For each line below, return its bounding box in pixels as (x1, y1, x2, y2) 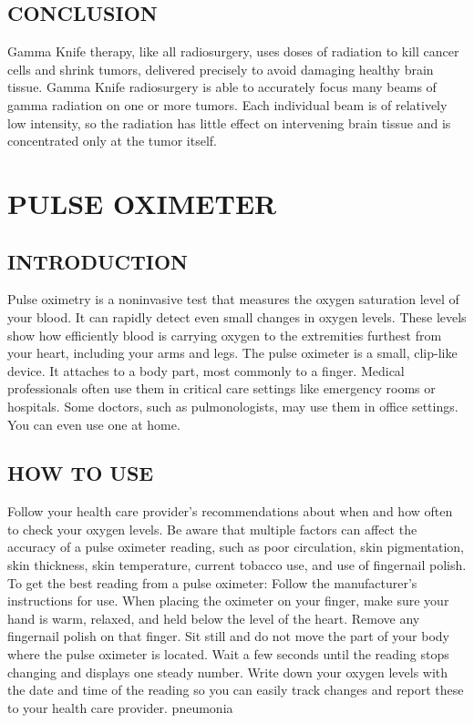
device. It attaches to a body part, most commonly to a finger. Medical (7, 361, 405, 380)
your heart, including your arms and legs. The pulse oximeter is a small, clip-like (7, 343, 458, 362)
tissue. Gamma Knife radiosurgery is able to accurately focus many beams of (7, 77, 437, 97)
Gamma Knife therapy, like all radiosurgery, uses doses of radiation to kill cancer (7, 42, 459, 61)
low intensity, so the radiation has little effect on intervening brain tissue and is (7, 113, 451, 132)
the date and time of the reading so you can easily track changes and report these (7, 680, 464, 699)
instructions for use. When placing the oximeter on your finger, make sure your (7, 591, 449, 610)
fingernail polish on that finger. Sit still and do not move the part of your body (7, 626, 449, 646)
